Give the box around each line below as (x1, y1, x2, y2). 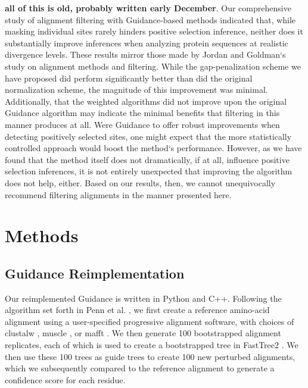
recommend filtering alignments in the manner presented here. (5, 188, 232, 201)
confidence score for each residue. (5, 373, 126, 386)
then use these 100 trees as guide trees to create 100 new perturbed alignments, (5, 350, 295, 362)
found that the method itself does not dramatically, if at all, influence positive (5, 153, 290, 165)
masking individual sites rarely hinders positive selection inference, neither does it (5, 25, 303, 37)
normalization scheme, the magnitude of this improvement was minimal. (5, 83, 268, 96)
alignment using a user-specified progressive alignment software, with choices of (5, 315, 294, 327)
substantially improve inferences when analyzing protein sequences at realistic (5, 36, 288, 49)
